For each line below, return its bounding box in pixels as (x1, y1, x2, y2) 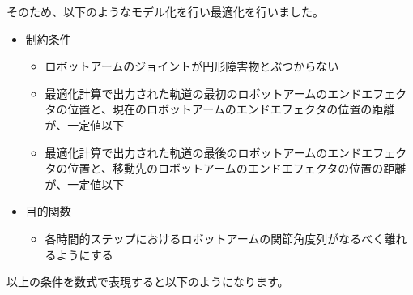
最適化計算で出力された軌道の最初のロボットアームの (45, 84, 328, 101)
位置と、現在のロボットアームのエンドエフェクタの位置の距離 (67, 100, 395, 118)
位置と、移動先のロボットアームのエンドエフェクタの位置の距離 (67, 160, 407, 177)
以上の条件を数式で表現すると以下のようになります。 (6, 273, 289, 290)
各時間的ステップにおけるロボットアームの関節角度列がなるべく (45, 229, 385, 246)
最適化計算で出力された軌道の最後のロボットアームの (45, 143, 328, 160)
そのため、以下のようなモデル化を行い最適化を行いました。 (6, 3, 324, 19)
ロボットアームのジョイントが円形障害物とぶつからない (45, 58, 339, 75)
